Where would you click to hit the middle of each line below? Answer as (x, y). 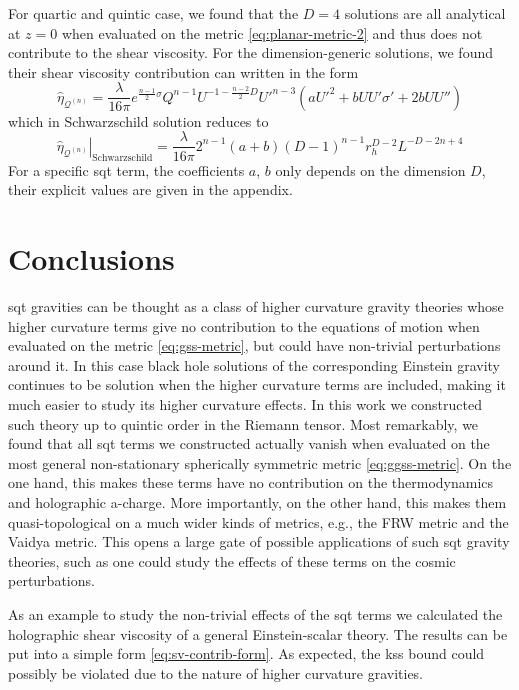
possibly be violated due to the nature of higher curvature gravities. (216, 672)
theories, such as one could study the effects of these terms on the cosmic (232, 560)
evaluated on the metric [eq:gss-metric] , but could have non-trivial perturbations (254, 345)
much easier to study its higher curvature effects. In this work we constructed (245, 403)
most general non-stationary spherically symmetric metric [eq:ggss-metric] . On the (260, 462)
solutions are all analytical (425, 13)
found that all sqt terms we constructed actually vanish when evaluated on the (249, 443)
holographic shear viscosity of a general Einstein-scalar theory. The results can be (258, 633)
